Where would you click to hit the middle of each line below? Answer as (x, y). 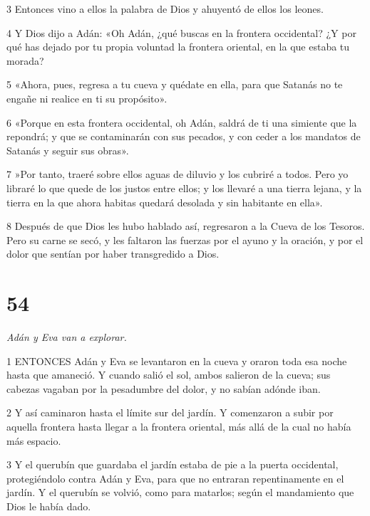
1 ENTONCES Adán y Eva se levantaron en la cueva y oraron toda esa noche (177, 360)
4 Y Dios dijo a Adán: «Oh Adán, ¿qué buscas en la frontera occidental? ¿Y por (181, 32)
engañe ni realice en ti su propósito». (87, 98)
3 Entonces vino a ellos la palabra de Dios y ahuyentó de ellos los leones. (165, 9)
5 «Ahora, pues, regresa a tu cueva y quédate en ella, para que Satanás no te (175, 84)
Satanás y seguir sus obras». (68, 150)
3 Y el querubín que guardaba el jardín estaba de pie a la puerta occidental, (173, 464)
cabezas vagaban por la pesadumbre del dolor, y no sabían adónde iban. (164, 388)
